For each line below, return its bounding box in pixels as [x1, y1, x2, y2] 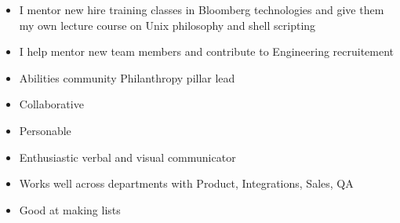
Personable [19, 122, 71, 138]
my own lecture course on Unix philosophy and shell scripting [19, 16, 316, 33]
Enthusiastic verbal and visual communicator [19, 148, 236, 165]
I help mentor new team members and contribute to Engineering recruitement [19, 43, 395, 60]
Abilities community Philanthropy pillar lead [19, 69, 235, 86]
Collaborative [19, 96, 84, 112]
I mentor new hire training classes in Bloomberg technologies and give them [19, 2, 384, 17]
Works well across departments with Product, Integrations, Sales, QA [19, 175, 354, 192]
